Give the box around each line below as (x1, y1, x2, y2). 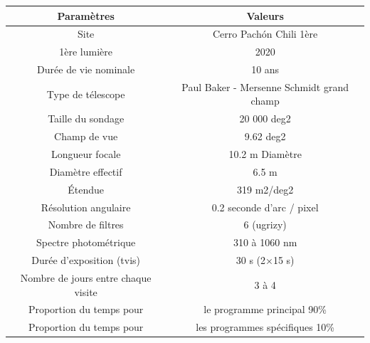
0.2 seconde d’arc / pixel (211, 199, 319, 214)
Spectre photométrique (36, 235, 136, 250)
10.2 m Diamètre (228, 147, 302, 161)
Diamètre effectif (49, 164, 122, 179)
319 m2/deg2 (236, 181, 294, 196)
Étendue (68, 181, 105, 196)
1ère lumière (59, 44, 112, 59)
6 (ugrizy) (243, 217, 287, 232)
